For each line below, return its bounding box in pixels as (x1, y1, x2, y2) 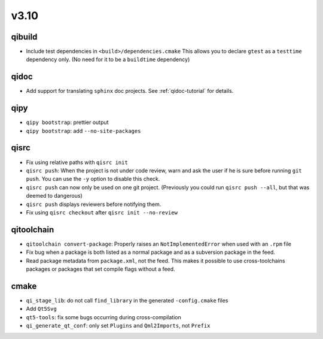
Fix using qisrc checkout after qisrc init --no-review (26, 208, 178, 216)
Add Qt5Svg (26, 305, 57, 313)
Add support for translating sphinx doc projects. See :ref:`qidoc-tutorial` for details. (26, 87, 234, 95)
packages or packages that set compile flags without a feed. (26, 265, 176, 273)
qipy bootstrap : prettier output (26, 119, 109, 126)
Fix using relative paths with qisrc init (26, 159, 128, 166)
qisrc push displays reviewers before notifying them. (26, 201, 161, 208)
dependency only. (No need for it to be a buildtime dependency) (26, 56, 190, 63)
